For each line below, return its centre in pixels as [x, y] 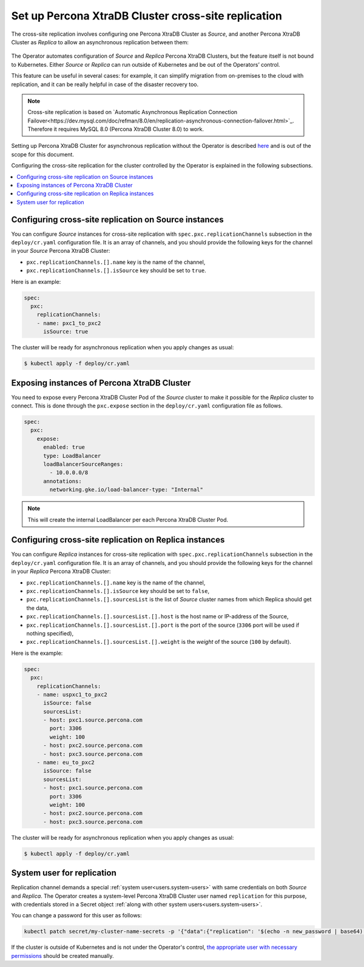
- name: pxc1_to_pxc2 [69, 323]
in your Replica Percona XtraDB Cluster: [61, 571]
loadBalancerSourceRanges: [83, 464]
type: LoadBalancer [72, 456]
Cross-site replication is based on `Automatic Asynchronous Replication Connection [133, 112]
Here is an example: [36, 281]
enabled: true [64, 447]
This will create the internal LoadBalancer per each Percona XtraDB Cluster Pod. [128, 520]
